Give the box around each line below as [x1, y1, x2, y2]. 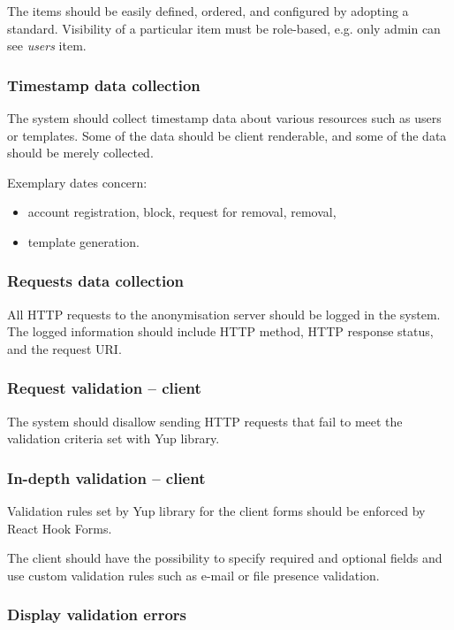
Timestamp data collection [7, 73, 201, 96]
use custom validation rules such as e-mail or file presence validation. [7, 565, 380, 584]
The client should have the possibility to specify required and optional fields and [7, 549, 443, 567]
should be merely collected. [7, 143, 154, 162]
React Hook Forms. [7, 519, 112, 537]
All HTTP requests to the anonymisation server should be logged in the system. [7, 304, 441, 323]
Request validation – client [7, 377, 201, 399]
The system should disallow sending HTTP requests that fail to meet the [7, 411, 403, 430]
